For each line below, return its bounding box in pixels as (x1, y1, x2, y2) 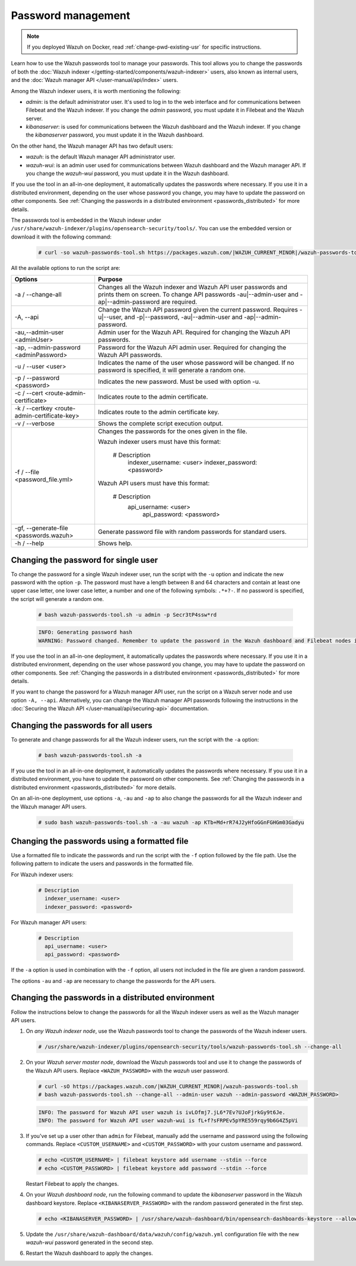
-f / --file (14, 468, 40, 476)
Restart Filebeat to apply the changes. (26, 1180, 119, 1187)
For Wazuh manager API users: (11, 918, 87, 925)
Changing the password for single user (11, 555, 158, 565)
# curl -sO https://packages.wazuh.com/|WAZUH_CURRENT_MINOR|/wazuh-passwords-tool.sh (38, 1083, 298, 1090)
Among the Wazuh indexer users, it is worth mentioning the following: (11, 87, 181, 94)
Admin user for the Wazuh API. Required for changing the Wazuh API (98, 328, 291, 336)
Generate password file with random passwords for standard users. (98, 528, 287, 536)
